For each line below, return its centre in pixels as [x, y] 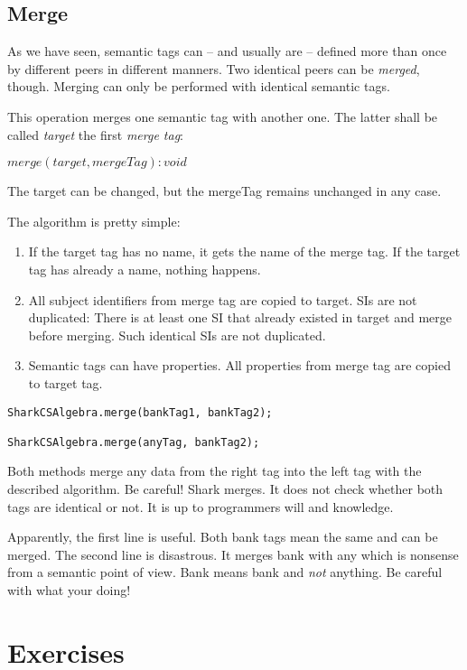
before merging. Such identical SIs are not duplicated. [177, 335]
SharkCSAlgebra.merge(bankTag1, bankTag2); [140, 412]
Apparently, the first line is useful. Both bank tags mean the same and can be [223, 537]
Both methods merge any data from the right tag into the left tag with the [215, 471]
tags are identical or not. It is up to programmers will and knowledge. [201, 506]
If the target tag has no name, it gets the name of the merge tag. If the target [244, 251]
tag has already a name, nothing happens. [145, 269]
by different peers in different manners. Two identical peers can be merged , [214, 68]
